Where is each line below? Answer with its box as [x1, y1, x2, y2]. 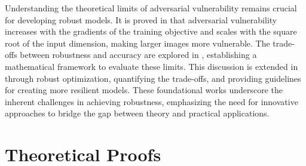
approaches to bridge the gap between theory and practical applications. [5, 107, 270, 119]
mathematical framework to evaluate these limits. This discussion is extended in [5, 60, 298, 72]
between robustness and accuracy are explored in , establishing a [20, 48, 257, 61]
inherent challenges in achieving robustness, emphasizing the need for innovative [5, 95, 298, 107]
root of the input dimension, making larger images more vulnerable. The [5, 36, 270, 49]
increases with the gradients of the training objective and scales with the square [5, 25, 297, 38]
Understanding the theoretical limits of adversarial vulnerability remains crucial [5, 2, 297, 14]
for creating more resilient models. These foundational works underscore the [5, 84, 283, 96]
